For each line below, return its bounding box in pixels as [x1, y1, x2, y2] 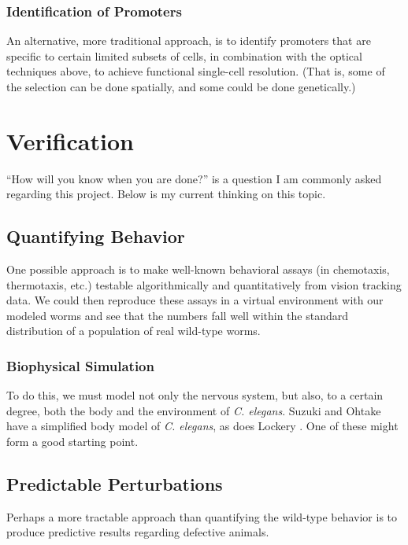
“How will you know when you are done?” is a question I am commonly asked [6, 170, 382, 186]
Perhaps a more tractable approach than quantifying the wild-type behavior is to [6, 508, 398, 525]
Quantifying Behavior [6, 224, 185, 249]
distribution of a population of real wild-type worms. [6, 322, 261, 339]
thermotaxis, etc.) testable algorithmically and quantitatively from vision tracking [6, 276, 402, 293]
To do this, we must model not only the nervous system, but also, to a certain [6, 387, 384, 403]
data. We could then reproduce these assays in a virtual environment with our [6, 292, 384, 308]
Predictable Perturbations [6, 472, 223, 496]
